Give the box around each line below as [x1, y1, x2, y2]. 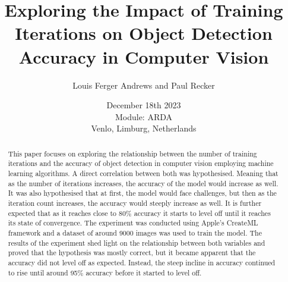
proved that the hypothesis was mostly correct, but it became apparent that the [8, 247, 256, 258]
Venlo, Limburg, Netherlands [91, 122, 197, 134]
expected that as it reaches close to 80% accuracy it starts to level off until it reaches [8, 208, 271, 218]
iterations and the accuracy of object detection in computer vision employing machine [8, 158, 274, 168]
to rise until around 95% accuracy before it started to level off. [8, 267, 202, 277]
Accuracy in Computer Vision [18, 44, 269, 68]
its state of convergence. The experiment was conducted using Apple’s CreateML [8, 218, 258, 228]
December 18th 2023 [106, 99, 181, 111]
